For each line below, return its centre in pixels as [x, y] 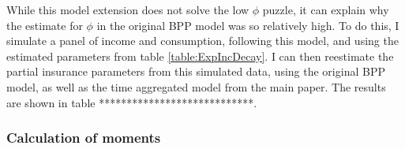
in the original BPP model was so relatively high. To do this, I [248, 25]
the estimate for [45, 25]
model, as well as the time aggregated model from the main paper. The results [196, 86]
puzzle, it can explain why [326, 9]
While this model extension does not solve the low [128, 9]
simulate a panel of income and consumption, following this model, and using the [202, 41]
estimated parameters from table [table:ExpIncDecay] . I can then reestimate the [200, 56]
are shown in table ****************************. [132, 102]
